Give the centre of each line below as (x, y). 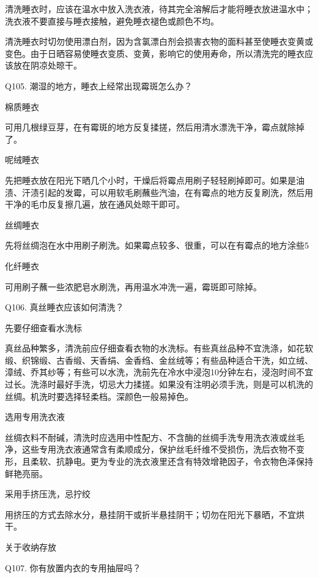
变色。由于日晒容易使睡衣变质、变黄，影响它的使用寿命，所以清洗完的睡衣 (155, 53)
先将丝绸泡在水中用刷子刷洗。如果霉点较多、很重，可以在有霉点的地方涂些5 (157, 245)
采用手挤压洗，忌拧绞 (48, 494)
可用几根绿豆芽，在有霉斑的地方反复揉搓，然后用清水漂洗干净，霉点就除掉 (155, 127)
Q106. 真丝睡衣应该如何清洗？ (65, 307)
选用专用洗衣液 (35, 417)
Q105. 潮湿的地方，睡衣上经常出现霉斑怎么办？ (99, 85)
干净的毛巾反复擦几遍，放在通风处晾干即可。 (95, 204)
